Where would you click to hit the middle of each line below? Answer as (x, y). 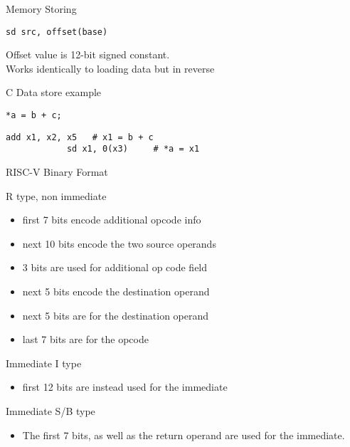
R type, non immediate (56, 195)
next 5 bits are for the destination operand (116, 315)
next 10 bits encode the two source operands (119, 243)
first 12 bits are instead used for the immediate (125, 387)
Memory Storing (41, 9)
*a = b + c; (34, 116)
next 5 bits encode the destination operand (116, 291)
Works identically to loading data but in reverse (110, 68)
